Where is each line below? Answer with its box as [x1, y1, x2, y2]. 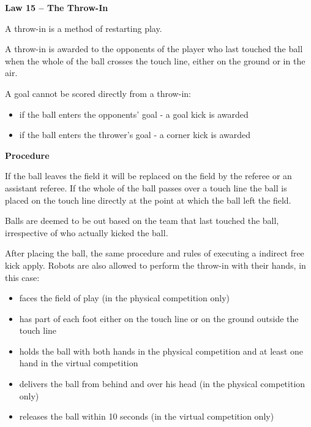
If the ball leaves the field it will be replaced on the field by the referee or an [5, 169, 292, 182]
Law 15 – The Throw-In [5, 1, 108, 13]
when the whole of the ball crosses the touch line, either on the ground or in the [5, 54, 305, 67]
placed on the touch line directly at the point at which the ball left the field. [5, 193, 291, 206]
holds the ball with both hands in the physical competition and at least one [19, 344, 303, 357]
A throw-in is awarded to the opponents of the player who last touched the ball [5, 42, 303, 55]
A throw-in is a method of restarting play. [5, 21, 162, 34]
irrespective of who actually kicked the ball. [5, 226, 168, 239]
